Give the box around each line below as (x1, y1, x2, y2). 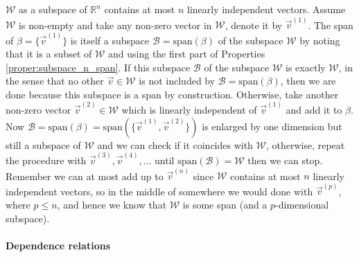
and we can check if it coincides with (97, 137, 253, 152)
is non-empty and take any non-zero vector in (19, 17, 212, 32)
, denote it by (225, 17, 283, 32)
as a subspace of (19, 2, 87, 16)
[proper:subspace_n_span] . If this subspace (6, 60, 191, 74)
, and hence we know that (57, 197, 167, 212)
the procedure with (6, 152, 87, 167)
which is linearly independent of (121, 103, 257, 117)
